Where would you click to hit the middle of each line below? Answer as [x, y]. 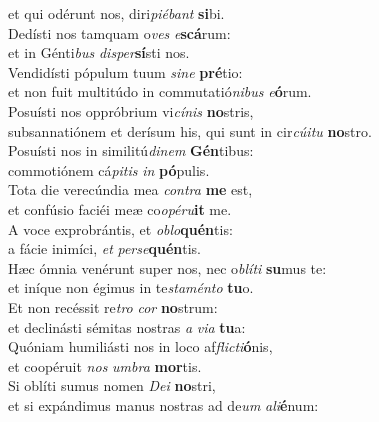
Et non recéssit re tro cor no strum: [113, 306]
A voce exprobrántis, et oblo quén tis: [120, 228]
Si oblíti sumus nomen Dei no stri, [112, 385]
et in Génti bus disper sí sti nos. [99, 52]
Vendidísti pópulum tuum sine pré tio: [125, 71]
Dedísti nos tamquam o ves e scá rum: [119, 32]
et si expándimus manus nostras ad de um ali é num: [163, 404]
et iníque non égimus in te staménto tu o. [131, 287]
